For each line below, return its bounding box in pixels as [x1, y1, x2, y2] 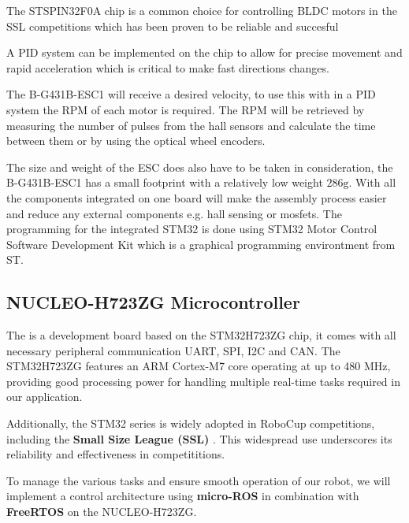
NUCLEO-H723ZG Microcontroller [6, 290, 300, 314]
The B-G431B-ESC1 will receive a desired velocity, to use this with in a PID [6, 86, 376, 102]
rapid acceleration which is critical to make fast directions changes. [6, 59, 329, 76]
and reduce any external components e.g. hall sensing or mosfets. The [6, 205, 342, 221]
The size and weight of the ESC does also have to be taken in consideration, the [6, 158, 393, 175]
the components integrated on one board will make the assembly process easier [6, 189, 387, 206]
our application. [6, 388, 83, 405]
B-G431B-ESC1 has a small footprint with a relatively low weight [6, 174, 323, 191]
